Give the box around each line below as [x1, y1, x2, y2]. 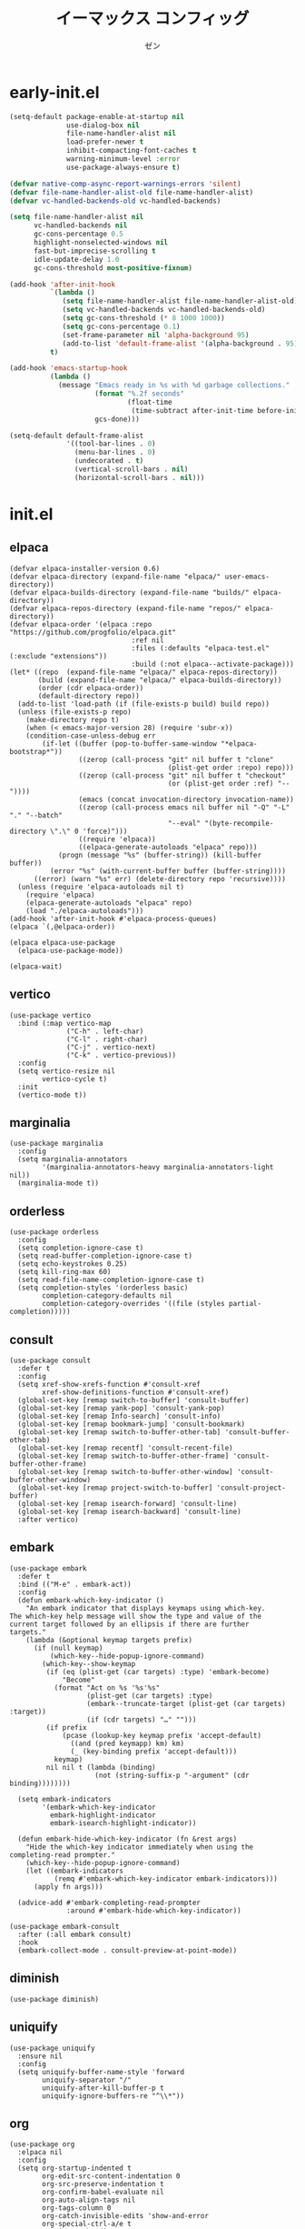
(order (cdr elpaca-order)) [37, 683, 144, 692]
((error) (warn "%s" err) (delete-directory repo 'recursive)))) [33, 874, 286, 883]
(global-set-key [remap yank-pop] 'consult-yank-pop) [17, 1404, 225, 1413]
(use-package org [9, 2140, 75, 2149]
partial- [228, 1300, 261, 1309]
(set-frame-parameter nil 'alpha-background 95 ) [62, 330, 250, 339]
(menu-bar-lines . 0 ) [74, 447, 156, 457]
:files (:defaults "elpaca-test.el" [131, 643, 271, 653]
